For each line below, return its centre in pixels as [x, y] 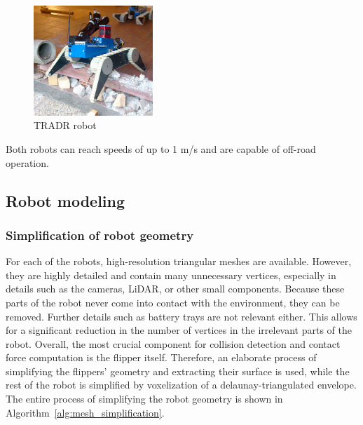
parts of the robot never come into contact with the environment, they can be [173, 302]
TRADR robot [65, 125]
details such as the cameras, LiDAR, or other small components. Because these [175, 289]
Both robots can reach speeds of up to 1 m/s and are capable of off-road [161, 148]
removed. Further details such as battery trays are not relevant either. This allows [181, 316]
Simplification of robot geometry [100, 235]
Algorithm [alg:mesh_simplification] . [85, 412]
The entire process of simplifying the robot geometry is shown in [144, 399]
